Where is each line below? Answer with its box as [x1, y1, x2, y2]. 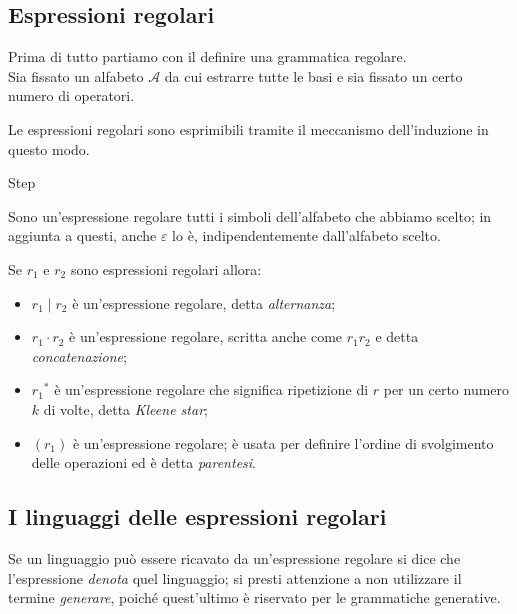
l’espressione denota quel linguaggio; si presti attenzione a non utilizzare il [8, 567, 462, 588]
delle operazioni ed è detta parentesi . [31, 452, 257, 473]
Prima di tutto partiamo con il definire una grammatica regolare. [8, 46, 407, 67]
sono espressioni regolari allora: [70, 258, 262, 279]
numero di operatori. [8, 85, 135, 106]
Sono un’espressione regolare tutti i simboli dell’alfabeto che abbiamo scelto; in [8, 205, 492, 226]
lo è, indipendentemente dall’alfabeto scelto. [172, 225, 441, 246]
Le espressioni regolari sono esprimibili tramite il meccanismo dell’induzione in [8, 118, 489, 139]
